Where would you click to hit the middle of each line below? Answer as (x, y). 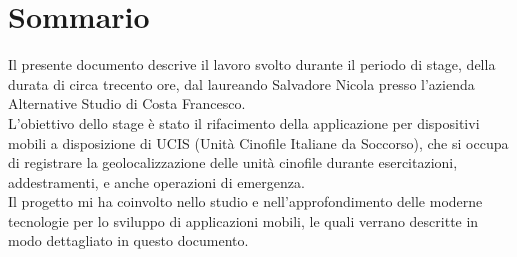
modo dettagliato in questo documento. (128, 240)
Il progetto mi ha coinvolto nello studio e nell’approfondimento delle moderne (245, 201)
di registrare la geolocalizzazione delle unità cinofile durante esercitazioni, (233, 162)
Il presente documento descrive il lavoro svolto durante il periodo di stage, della (252, 64)
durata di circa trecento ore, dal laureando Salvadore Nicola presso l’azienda (241, 83)
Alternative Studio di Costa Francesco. (127, 103)
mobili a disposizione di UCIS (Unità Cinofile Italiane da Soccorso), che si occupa (258, 142)
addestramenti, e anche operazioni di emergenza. (156, 181)
